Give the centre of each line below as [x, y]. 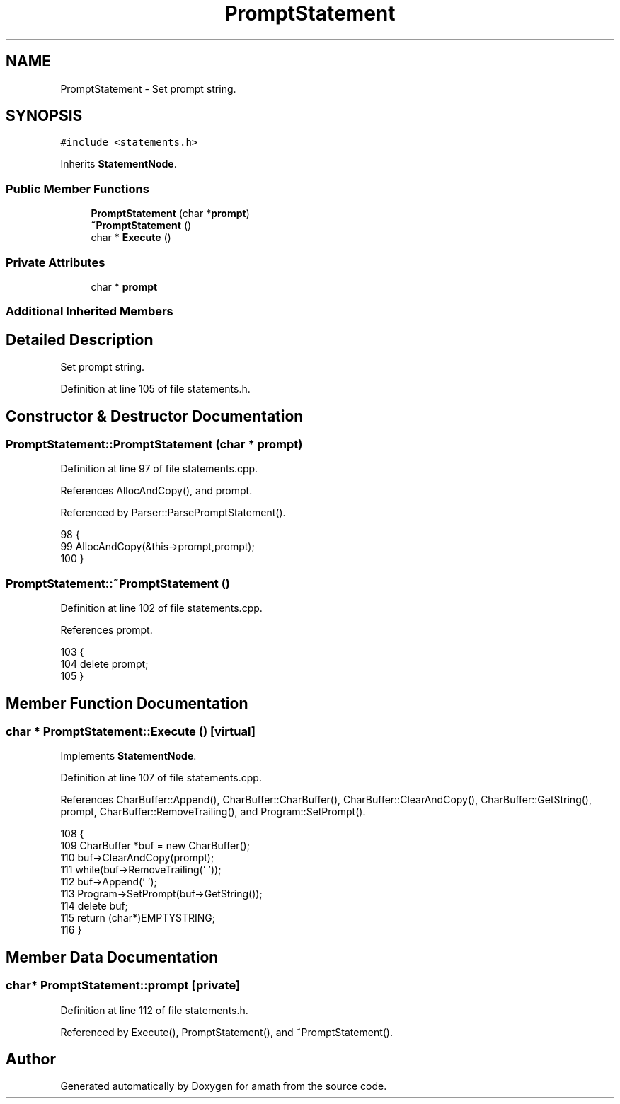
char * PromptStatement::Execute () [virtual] [131, 731]
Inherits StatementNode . [119, 164]
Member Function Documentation [127, 703]
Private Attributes [56, 262]
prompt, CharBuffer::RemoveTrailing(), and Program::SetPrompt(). [213, 812]
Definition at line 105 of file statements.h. [155, 389]
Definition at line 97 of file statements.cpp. [159, 469]
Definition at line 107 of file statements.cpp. [161, 778]
